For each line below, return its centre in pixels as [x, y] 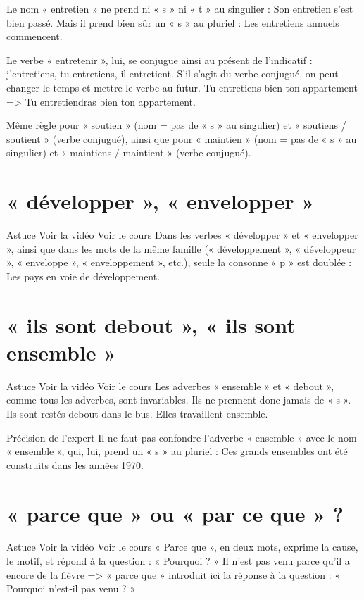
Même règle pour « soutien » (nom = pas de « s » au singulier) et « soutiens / [176, 125]
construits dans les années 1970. [75, 464]
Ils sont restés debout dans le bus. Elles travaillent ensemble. [137, 413]
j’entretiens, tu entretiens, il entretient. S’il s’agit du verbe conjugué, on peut [172, 74]
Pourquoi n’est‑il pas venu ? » [71, 588]
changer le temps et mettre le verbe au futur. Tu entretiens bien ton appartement [182, 87]
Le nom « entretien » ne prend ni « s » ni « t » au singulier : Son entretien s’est [180, 8]
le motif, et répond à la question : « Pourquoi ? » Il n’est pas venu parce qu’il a [178, 561]
